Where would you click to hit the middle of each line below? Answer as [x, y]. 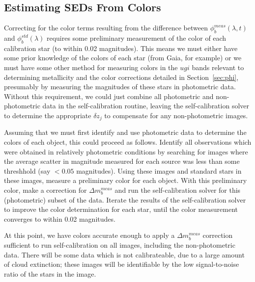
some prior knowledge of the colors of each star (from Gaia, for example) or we [123, 58]
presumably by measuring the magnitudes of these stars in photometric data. [120, 87]
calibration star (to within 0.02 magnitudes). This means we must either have [121, 48]
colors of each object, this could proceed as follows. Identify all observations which [128, 142]
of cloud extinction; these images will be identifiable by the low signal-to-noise [122, 264]
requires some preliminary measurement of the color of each [136, 38]
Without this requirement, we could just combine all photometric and [109, 96]
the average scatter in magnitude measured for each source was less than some [122, 161]
